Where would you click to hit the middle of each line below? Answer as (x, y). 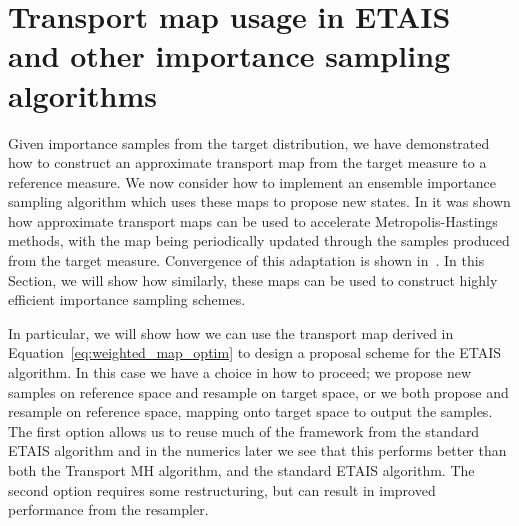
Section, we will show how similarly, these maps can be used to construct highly (253, 279)
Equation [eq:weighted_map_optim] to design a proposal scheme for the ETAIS (255, 352)
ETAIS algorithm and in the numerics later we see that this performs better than (257, 450)
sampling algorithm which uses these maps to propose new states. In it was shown (259, 201)
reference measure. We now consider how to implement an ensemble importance (252, 181)
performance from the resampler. (108, 509)
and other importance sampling (229, 55)
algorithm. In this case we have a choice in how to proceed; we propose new (240, 372)
